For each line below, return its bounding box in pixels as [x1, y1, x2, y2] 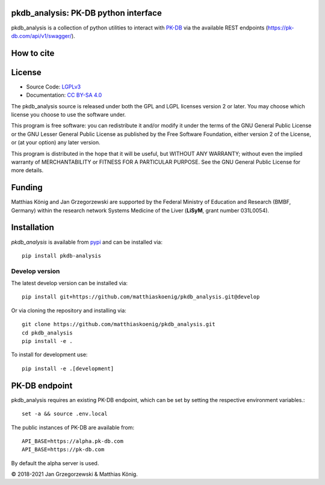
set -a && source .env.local [22, 410, 108, 418]
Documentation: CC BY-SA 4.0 [26, 91, 102, 99]
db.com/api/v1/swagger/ [11, 32, 72, 39]
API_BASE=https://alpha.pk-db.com [22, 437, 123, 445]
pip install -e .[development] [22, 365, 114, 372]
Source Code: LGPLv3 [26, 83, 81, 90]
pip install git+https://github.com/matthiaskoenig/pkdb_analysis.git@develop [22, 294, 260, 300]
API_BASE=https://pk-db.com [22, 446, 105, 453]
